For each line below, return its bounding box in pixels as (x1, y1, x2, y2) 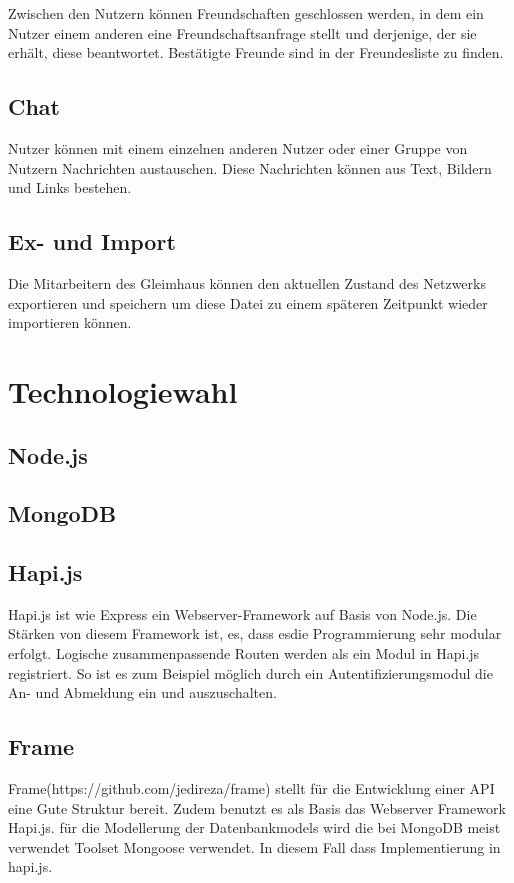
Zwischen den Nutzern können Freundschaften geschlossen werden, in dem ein (8, 3, 484, 23)
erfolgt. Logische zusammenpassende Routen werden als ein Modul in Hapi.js (8, 643, 480, 664)
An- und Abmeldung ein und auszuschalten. (8, 682, 277, 703)
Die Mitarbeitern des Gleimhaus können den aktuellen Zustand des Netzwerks (8, 272, 486, 293)
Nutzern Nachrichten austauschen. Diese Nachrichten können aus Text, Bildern (8, 157, 492, 178)
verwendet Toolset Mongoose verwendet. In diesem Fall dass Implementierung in (8, 836, 501, 857)
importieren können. (8, 312, 132, 333)
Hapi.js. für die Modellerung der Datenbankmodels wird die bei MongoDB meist (8, 817, 501, 838)
